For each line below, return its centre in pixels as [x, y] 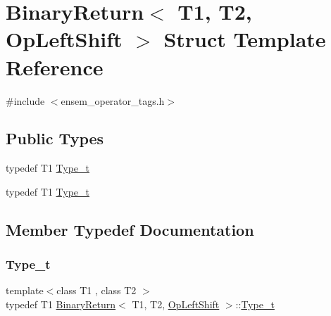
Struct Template [245, 39]
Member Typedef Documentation [130, 229]
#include [25, 100]
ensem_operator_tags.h [113, 100]
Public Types [55, 138]
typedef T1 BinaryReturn [61, 304]
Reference [55, 67]
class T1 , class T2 [96, 290]
